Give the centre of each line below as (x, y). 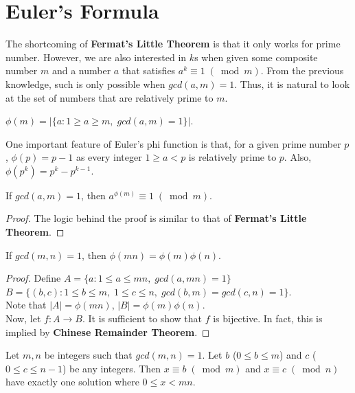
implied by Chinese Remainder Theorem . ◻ (108, 332)
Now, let (23, 318)
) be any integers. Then (112, 368)
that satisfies (149, 70)
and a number (81, 70)
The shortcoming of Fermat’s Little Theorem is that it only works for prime (173, 44)
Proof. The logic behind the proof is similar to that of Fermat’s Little (156, 218)
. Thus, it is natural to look (292, 83)
